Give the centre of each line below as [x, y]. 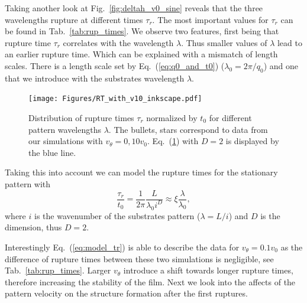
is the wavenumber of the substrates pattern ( [117, 215]
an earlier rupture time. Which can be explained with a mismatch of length [141, 54]
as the [292, 247]
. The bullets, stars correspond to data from [188, 129]
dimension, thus [33, 227]
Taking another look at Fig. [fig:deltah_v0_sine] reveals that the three [134, 8]
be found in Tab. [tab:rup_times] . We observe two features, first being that [142, 31]
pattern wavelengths [65, 129]
